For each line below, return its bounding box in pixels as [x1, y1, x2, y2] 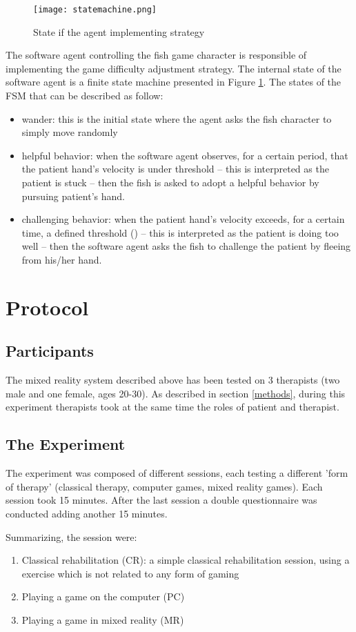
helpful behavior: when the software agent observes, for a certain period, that [21, 148, 348, 162]
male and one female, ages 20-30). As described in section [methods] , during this [6, 386, 346, 400]
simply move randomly [21, 125, 118, 139]
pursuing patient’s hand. [21, 188, 125, 203]
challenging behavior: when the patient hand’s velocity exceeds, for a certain [21, 212, 345, 226]
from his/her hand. [21, 252, 102, 266]
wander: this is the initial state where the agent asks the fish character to [21, 111, 332, 126]
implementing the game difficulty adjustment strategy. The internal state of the [6, 61, 342, 75]
